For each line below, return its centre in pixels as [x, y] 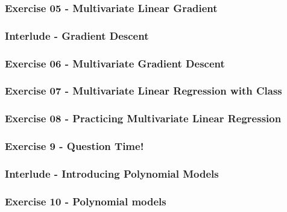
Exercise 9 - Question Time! [74, 146]
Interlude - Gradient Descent [77, 35]
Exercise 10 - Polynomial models [86, 201]
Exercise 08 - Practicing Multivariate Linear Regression [143, 118]
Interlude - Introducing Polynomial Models [112, 173]
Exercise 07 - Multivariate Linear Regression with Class [143, 91]
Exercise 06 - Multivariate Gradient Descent [115, 63]
